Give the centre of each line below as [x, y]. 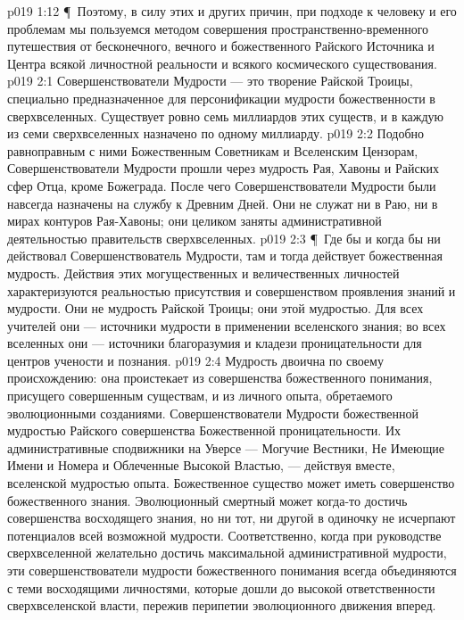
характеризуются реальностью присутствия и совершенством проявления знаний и [232, 290]
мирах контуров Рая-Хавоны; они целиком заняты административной [195, 221]
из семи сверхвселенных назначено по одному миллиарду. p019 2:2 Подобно [216, 133]
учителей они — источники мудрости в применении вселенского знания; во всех [227, 325]
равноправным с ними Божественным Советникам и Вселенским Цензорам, [213, 150]
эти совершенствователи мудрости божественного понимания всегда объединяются [232, 570]
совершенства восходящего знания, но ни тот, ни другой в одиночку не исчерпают [232, 518]
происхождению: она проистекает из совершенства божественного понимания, [220, 378]
